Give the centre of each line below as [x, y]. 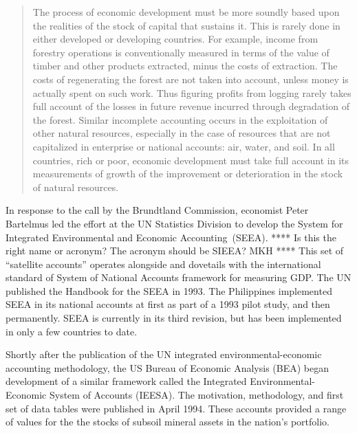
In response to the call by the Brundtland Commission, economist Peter [157, 210]
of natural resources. [76, 187]
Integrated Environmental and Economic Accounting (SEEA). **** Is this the [171, 237]
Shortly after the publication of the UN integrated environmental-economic [164, 354]
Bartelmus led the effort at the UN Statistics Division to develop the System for [174, 223]
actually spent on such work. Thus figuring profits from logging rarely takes [192, 92]
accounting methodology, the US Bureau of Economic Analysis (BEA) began [167, 367]
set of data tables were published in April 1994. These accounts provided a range [176, 408]
